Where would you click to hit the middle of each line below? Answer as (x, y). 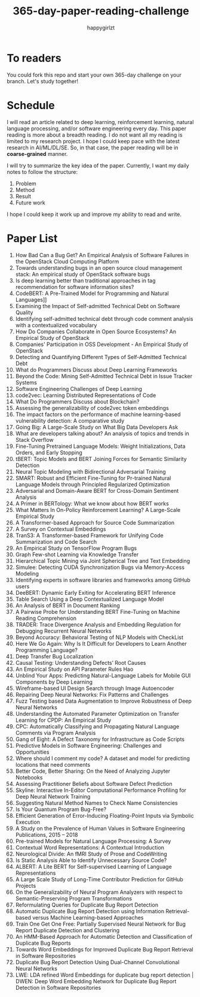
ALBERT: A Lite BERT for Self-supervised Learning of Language (93, 866)
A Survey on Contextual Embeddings (61, 529)
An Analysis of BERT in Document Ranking (67, 605)
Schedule (31, 105)
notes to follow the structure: (42, 171)
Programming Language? (47, 650)
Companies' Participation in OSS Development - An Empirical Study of (102, 344)
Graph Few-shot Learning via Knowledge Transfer (77, 554)
